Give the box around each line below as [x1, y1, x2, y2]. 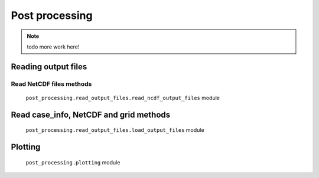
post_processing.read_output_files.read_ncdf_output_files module [25, 94, 220, 101]
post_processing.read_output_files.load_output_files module [25, 127, 204, 134]
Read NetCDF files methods [11, 80, 92, 88]
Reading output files [11, 62, 87, 72]
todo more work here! [27, 43, 80, 50]
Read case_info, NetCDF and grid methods [11, 109, 171, 119]
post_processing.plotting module [25, 158, 121, 166]
